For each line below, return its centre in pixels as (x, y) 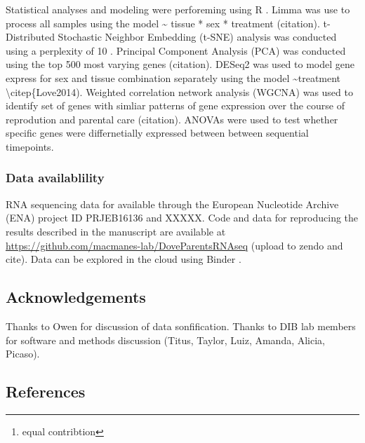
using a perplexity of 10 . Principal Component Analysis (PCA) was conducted (176, 50)
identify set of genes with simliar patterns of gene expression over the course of (175, 105)
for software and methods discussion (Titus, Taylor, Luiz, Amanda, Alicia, (166, 340)
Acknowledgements (76, 297)
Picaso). (23, 354)
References (46, 391)
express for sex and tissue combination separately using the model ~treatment (173, 77)
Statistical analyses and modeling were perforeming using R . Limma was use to (178, 9)
